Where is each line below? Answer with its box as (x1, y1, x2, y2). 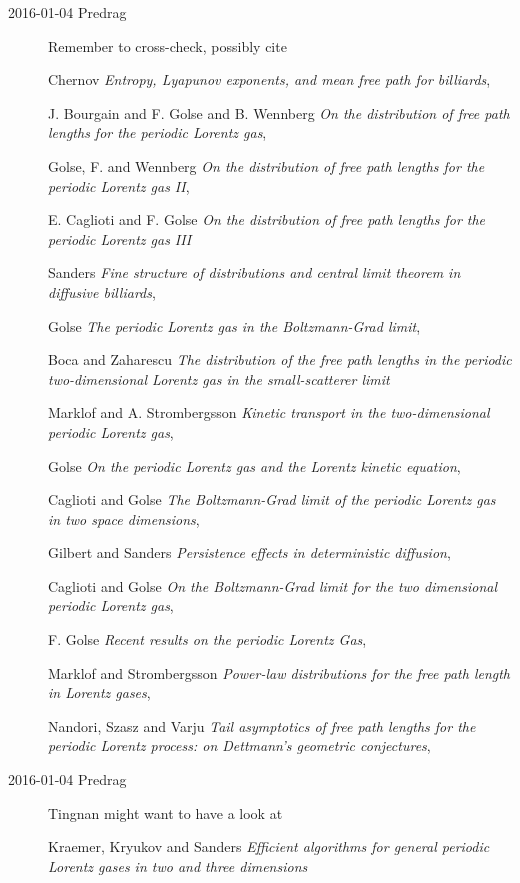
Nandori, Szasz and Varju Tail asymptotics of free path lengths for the (48, 715, 476, 736)
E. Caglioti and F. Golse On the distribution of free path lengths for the (48, 209, 486, 230)
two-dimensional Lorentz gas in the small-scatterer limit (48, 368, 390, 389)
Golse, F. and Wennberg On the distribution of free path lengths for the (48, 155, 485, 176)
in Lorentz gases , (48, 682, 151, 703)
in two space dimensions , (48, 508, 200, 529)
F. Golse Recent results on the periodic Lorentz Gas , (48, 629, 367, 650)
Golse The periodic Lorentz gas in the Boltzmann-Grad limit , (48, 315, 421, 336)
